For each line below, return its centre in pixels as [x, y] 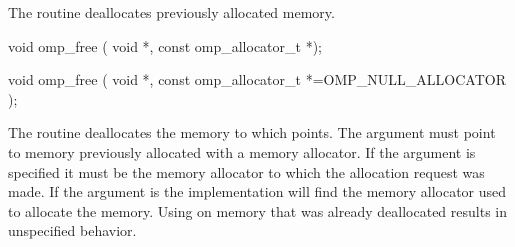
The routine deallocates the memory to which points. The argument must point [252, 132]
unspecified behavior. [72, 230]
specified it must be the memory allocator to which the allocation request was [246, 171]
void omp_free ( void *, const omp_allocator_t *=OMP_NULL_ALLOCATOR [257, 79]
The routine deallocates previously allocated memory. [171, 12]
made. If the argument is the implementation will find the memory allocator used [257, 191]
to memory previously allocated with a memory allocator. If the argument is [242, 151]
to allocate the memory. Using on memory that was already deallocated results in [257, 210]
